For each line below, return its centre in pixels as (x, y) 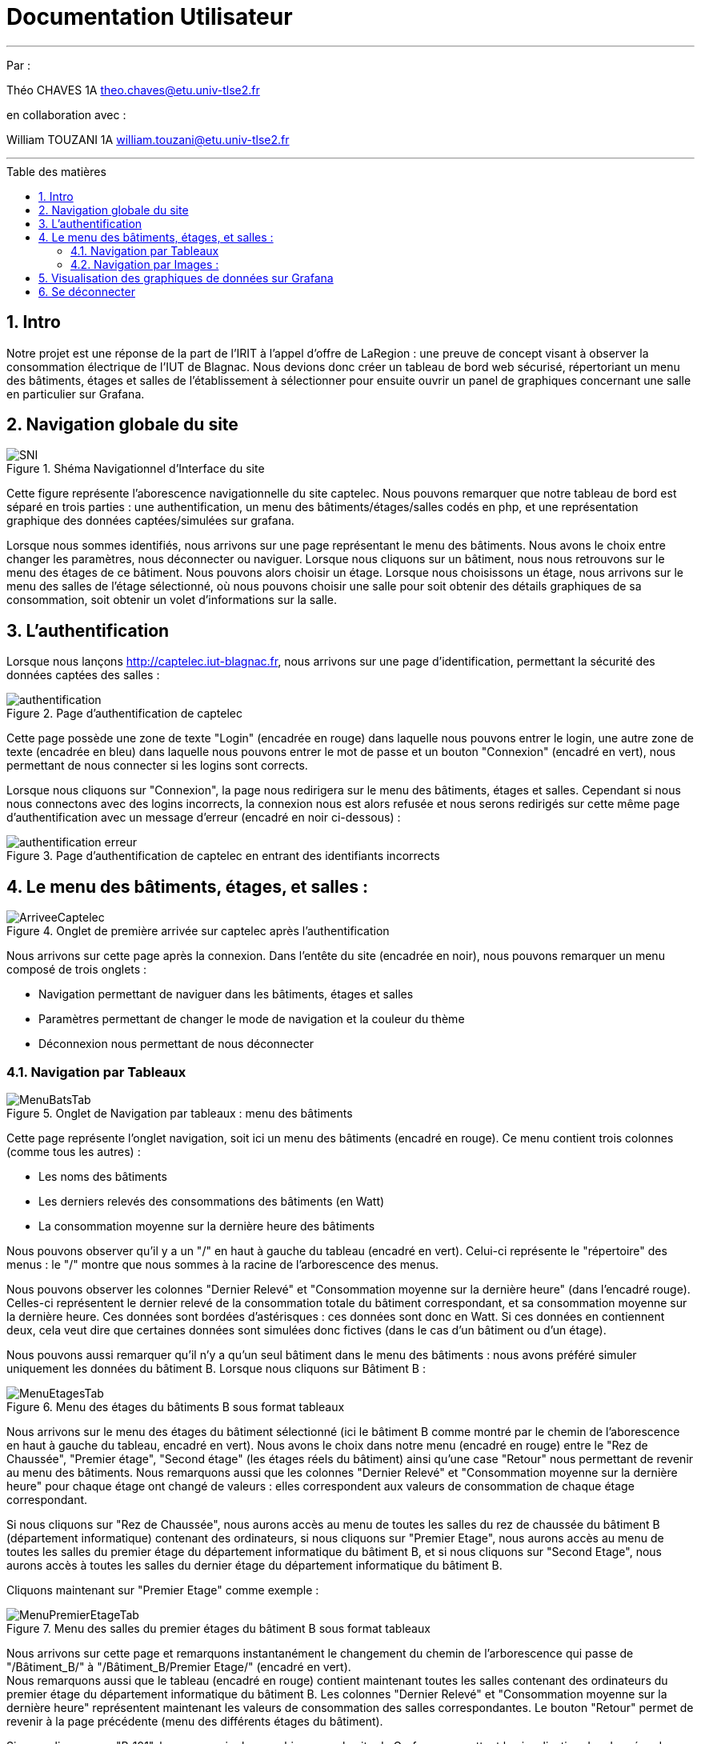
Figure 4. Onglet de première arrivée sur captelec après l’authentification (198, 931)
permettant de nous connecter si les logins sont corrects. (157, 766)
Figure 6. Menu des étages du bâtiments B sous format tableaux (176, 1406)
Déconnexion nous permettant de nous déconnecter (176, 1044)
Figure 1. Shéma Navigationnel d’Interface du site (136, 469)
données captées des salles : (83, 675)
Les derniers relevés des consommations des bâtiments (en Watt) (212, 1201)
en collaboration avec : (66, 114)
